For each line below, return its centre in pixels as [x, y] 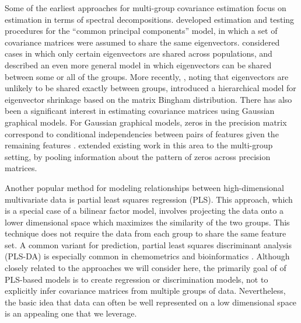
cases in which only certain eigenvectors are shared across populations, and [139, 53]
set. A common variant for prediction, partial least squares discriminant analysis [148, 244]
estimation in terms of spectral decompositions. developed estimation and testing [150, 19]
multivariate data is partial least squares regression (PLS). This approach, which [149, 199]
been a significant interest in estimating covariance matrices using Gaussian [140, 111]
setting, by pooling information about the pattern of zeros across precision [138, 156]
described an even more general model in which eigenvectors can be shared [138, 65]
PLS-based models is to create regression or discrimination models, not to [136, 279]
